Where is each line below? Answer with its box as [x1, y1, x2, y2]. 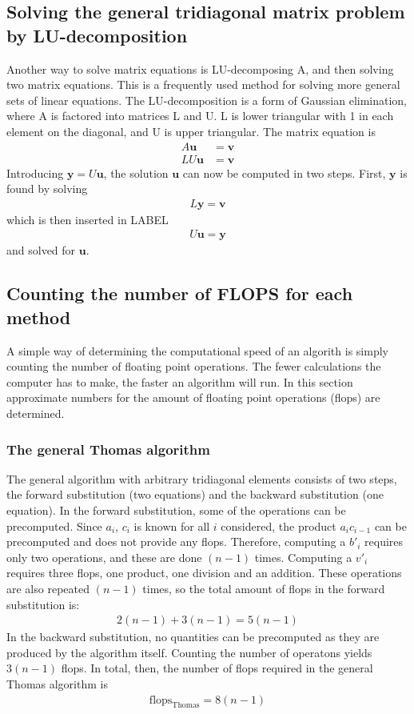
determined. [6, 405, 65, 422]
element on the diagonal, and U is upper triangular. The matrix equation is [6, 122, 376, 139]
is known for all [133, 517, 210, 534]
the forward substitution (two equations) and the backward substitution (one [6, 486, 384, 503]
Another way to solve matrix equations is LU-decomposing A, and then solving [6, 60, 394, 77]
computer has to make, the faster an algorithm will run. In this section [6, 373, 353, 390]
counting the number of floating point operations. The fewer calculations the [6, 358, 381, 375]
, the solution [103, 164, 169, 181]
